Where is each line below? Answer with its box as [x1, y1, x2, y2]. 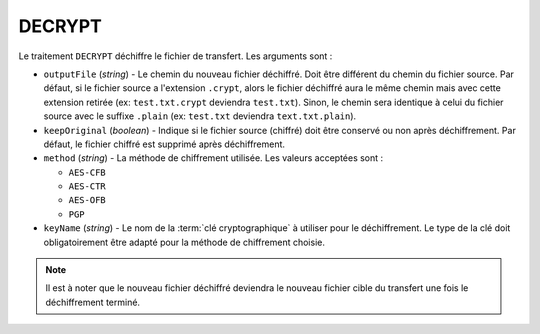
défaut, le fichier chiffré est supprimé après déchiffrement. [43, 138, 285, 150]
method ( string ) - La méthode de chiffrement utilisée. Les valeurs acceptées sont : [43, 152, 384, 164]
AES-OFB [68, 195, 107, 206]
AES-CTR [68, 181, 107, 192]
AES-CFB [68, 166, 107, 178]
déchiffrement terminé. [45, 296, 140, 308]
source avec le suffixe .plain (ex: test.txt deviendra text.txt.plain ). [43, 110, 357, 122]
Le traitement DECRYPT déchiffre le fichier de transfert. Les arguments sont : [18, 50, 333, 62]
